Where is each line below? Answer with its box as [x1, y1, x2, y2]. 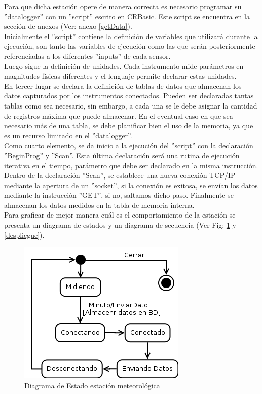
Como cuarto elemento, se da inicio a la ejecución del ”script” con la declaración [4, 140, 253, 151]
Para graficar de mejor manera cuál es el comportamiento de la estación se [4, 209, 236, 220]
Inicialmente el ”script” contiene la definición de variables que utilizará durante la [4, 30, 258, 41]
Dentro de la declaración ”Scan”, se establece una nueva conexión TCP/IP [4, 170, 236, 181]
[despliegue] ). [4, 229, 45, 240]
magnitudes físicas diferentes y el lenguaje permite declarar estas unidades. [4, 70, 237, 81]
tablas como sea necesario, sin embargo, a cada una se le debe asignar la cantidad [4, 100, 257, 111]
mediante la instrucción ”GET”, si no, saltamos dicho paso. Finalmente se [4, 190, 234, 200]
